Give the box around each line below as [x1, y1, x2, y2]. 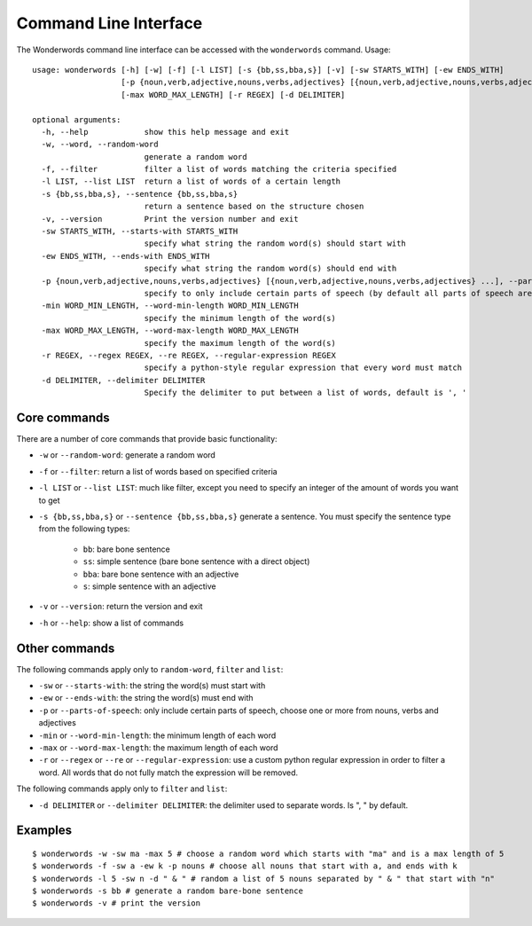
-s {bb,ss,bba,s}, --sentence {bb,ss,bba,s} [41, 189, 239, 199]
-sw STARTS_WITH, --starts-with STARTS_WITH [41, 226, 239, 237]
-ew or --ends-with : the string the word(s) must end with [38, 693, 254, 703]
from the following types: [38, 523, 130, 534]
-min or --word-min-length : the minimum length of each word [38, 730, 277, 741]
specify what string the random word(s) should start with [144, 239, 407, 248]
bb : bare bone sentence [82, 544, 170, 554]
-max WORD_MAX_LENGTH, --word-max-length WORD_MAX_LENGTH [41, 326, 299, 336]
